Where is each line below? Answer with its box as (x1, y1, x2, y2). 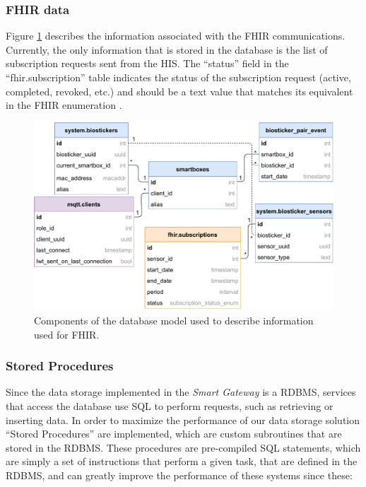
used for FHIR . (34, 327, 100, 341)
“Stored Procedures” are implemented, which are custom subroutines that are (6, 426, 342, 441)
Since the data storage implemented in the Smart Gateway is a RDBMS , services (6, 385, 356, 399)
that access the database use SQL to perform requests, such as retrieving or (6, 399, 333, 413)
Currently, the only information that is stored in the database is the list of (6, 42, 328, 57)
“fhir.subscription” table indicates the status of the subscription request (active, (6, 70, 351, 84)
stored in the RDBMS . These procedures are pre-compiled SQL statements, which (6, 440, 361, 454)
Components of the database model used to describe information (34, 313, 314, 328)
